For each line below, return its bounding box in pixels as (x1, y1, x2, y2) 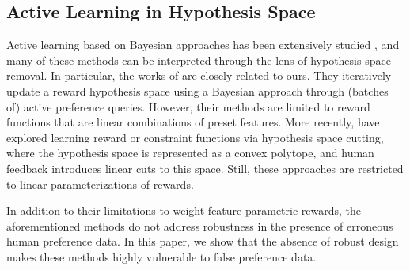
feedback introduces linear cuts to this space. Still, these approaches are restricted (6, 159, 404, 176)
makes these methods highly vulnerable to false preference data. (6, 248, 317, 264)
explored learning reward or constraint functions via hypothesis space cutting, (6, 129, 384, 145)
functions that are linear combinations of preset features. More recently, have (6, 114, 380, 130)
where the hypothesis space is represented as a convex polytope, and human (6, 144, 374, 161)
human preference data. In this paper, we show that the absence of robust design (6, 233, 399, 249)
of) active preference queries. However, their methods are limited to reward (6, 98, 370, 114)
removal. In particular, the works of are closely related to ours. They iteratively (6, 67, 392, 84)
